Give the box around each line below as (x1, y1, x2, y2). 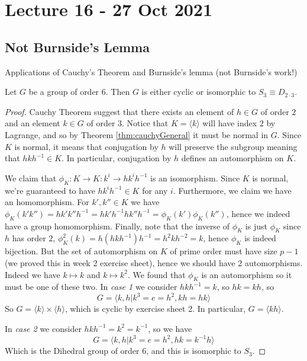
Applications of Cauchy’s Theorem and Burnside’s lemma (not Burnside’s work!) (5, 65, 298, 78)
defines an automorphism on (181, 152, 284, 164)
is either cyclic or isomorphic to (141, 85, 256, 98)
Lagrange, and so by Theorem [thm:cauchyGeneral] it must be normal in (5, 128, 269, 140)
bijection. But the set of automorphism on (5, 245, 158, 257)
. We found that (128, 268, 186, 280)
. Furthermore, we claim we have (173, 184, 292, 196)
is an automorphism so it (201, 268, 292, 280)
